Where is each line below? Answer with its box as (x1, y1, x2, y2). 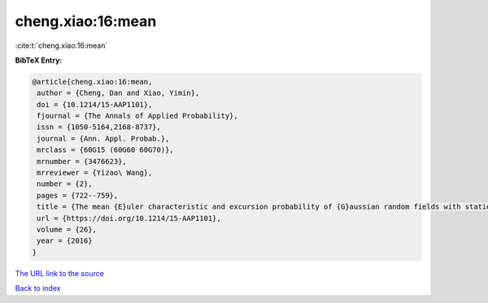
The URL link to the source (15, 268, 105, 278)
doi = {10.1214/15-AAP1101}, (37, 100, 153, 109)
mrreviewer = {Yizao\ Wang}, (37, 168, 153, 178)
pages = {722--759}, (37, 191, 119, 200)
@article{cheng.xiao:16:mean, (32, 77, 153, 86)
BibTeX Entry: (15, 55, 63, 65)
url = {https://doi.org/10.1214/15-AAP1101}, (37, 214, 221, 223)
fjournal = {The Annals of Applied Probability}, (37, 111, 239, 121)
